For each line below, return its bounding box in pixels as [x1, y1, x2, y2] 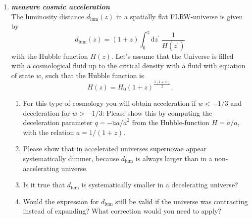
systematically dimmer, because [23, 153, 119, 163]
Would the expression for [23, 196, 99, 206]
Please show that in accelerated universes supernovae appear [23, 143, 207, 154]
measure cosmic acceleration [11, 1, 110, 11]
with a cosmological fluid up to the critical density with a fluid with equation [11, 60, 246, 71]
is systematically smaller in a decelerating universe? [81, 179, 238, 190]
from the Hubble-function [132, 117, 209, 128]
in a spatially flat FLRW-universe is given [116, 11, 243, 21]
